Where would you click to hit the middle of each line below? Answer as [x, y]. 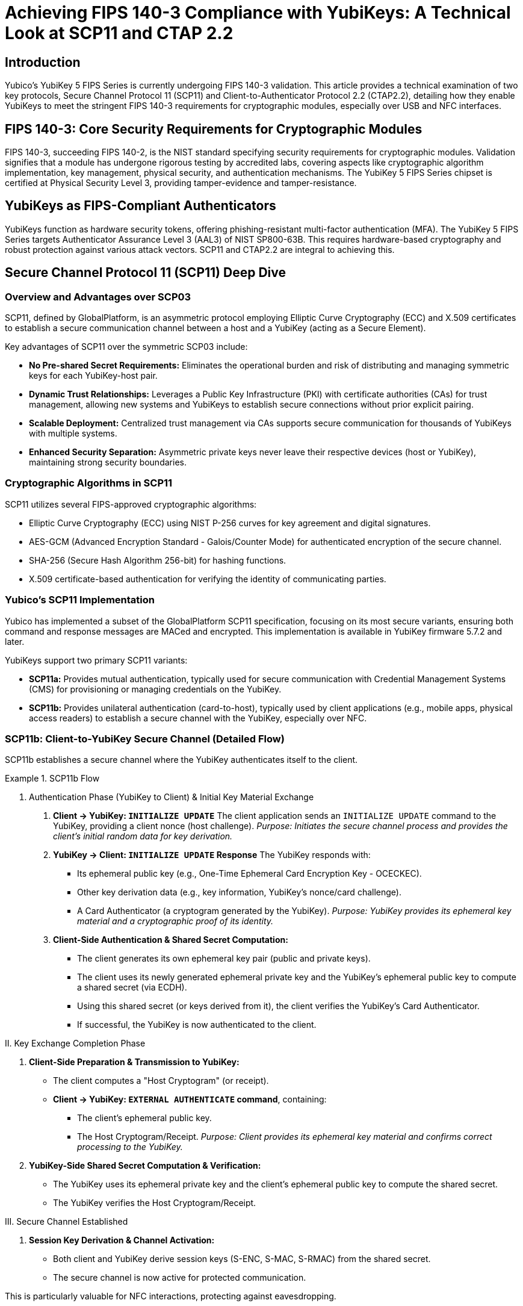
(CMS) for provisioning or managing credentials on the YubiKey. [155, 689]
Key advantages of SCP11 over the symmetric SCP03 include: [126, 347]
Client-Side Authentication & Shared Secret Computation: [171, 940]
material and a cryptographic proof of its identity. [175, 921]
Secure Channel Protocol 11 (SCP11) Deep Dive [145, 273]
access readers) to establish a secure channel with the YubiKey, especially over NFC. [198, 718]
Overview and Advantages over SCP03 [98, 297]
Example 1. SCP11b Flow [52, 779]
